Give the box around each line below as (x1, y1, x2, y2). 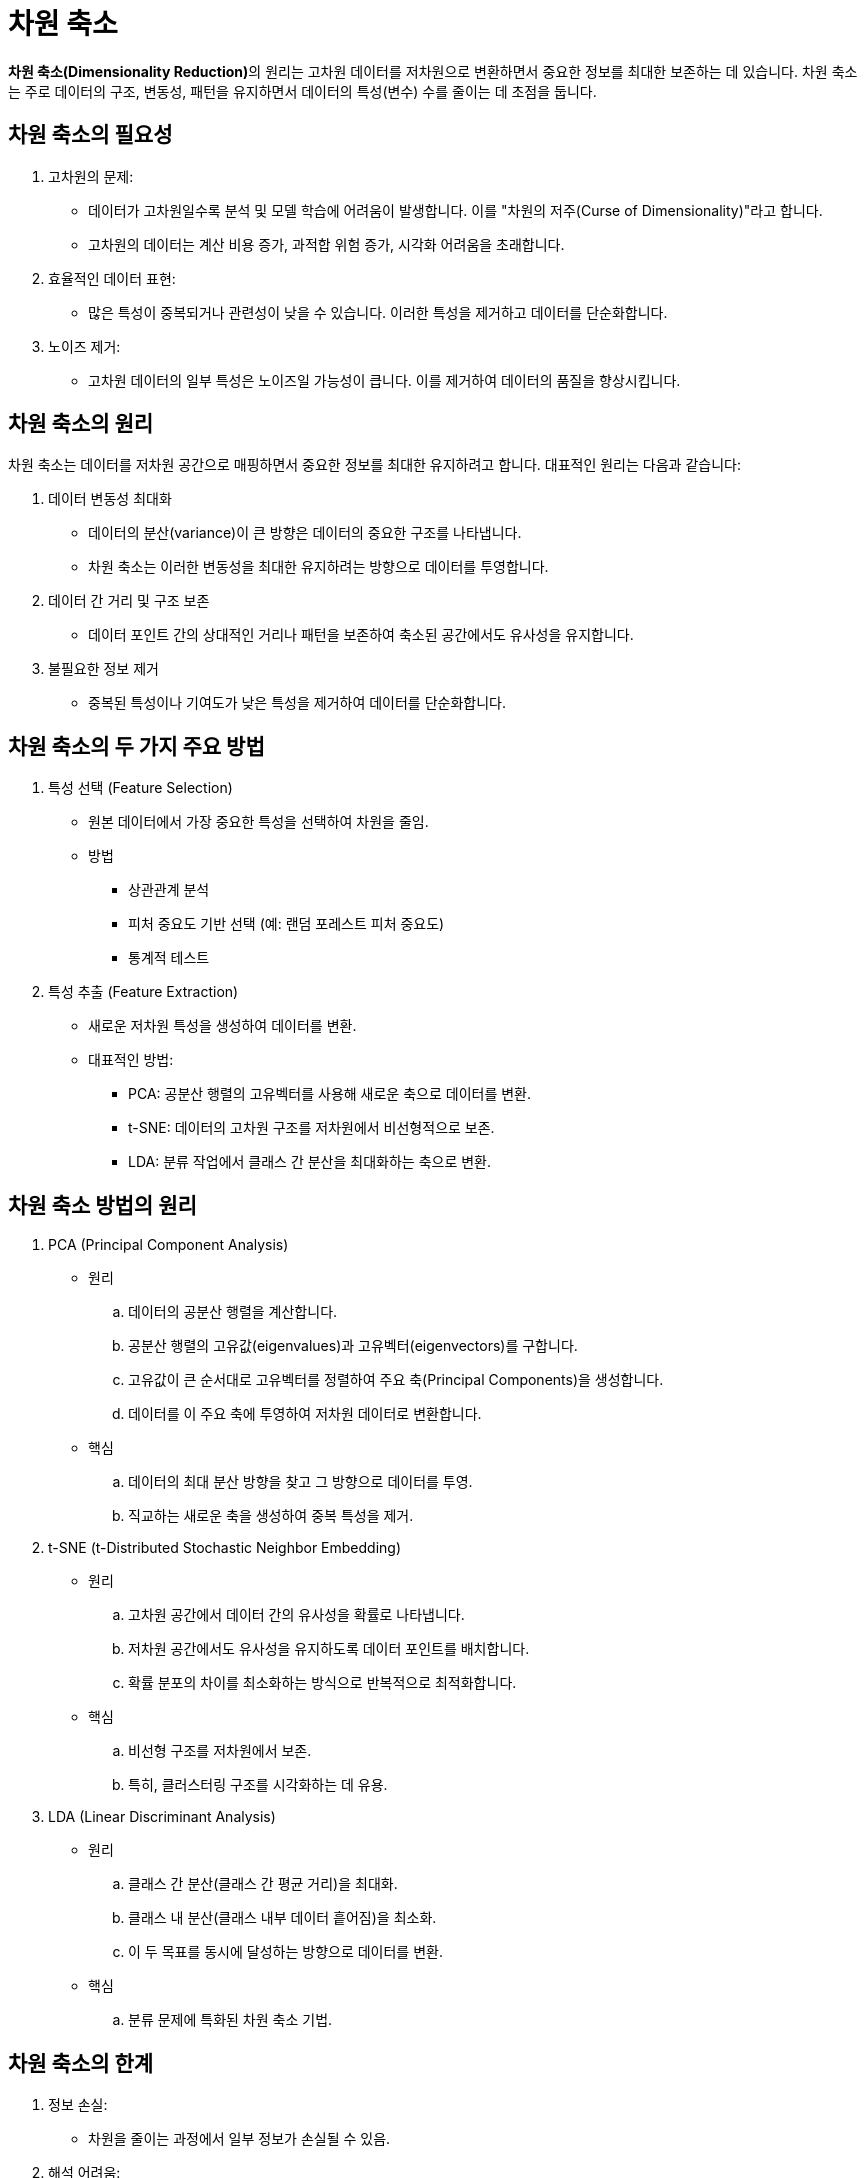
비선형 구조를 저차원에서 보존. (128, 1742, 312, 1760)
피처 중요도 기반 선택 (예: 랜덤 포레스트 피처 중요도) (128, 915, 445, 933)
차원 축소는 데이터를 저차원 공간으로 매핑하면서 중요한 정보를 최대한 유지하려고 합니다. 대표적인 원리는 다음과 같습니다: (8, 456, 741, 474)
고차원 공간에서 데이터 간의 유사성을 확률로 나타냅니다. (128, 1606, 465, 1624)
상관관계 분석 (128, 881, 210, 899)
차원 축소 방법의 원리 (8, 1192, 197, 1218)
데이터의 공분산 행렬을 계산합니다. (128, 1303, 338, 1321)
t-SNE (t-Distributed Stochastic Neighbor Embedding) (48, 1539, 402, 1557)
